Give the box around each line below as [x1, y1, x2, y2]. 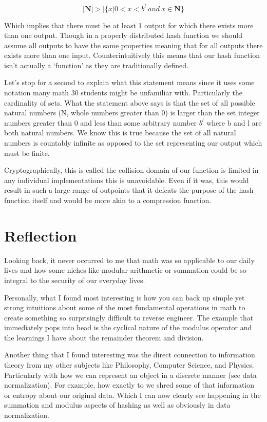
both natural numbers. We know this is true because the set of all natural [4, 127, 236, 138]
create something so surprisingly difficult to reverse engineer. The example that [4, 312, 254, 323]
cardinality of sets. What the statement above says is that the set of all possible [4, 97, 255, 108]
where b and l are [206, 117, 262, 128]
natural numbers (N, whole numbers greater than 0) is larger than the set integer [4, 107, 260, 118]
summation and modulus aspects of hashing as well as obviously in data [4, 399, 231, 410]
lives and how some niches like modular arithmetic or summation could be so [4, 265, 246, 275]
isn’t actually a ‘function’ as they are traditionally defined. [4, 59, 188, 70]
